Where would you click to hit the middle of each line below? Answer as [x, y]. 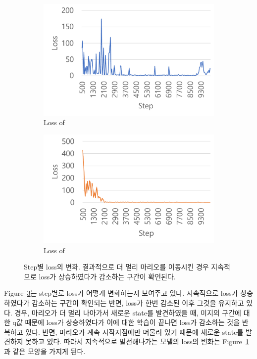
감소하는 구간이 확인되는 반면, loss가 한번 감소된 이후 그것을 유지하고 [138, 302]
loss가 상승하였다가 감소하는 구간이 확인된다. [107, 276]
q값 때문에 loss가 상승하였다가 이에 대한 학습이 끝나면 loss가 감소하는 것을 [126, 322]
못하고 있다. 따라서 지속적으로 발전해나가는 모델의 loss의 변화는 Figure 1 [137, 341]
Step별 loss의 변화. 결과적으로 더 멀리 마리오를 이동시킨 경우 [116, 267]
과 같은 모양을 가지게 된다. [45, 351]
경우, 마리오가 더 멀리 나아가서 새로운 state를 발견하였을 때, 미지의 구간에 [128, 312]
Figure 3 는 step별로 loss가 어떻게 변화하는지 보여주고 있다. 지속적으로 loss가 [121, 293]
